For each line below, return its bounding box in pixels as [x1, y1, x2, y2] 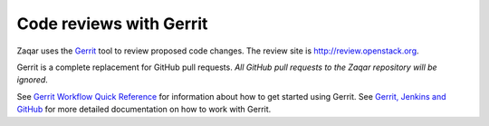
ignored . [16, 74, 49, 85]
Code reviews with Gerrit [16, 14, 208, 34]
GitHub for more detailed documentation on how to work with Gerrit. [16, 104, 272, 115]
